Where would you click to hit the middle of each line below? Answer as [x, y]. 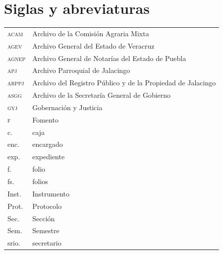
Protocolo [47, 206]
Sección [44, 218]
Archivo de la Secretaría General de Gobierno [102, 95]
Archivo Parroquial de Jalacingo [81, 70]
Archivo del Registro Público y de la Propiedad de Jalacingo [124, 83]
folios [40, 181]
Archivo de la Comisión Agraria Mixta [91, 33]
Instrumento [51, 193]
